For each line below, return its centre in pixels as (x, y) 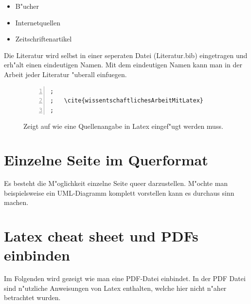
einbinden (37, 255)
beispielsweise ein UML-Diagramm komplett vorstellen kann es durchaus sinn (119, 193)
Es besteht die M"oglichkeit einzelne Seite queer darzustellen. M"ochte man (116, 183)
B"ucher (27, 6)
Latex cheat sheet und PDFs (101, 236)
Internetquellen (38, 22)
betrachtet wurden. (32, 297)
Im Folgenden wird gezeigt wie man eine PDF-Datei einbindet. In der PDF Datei (125, 278)
